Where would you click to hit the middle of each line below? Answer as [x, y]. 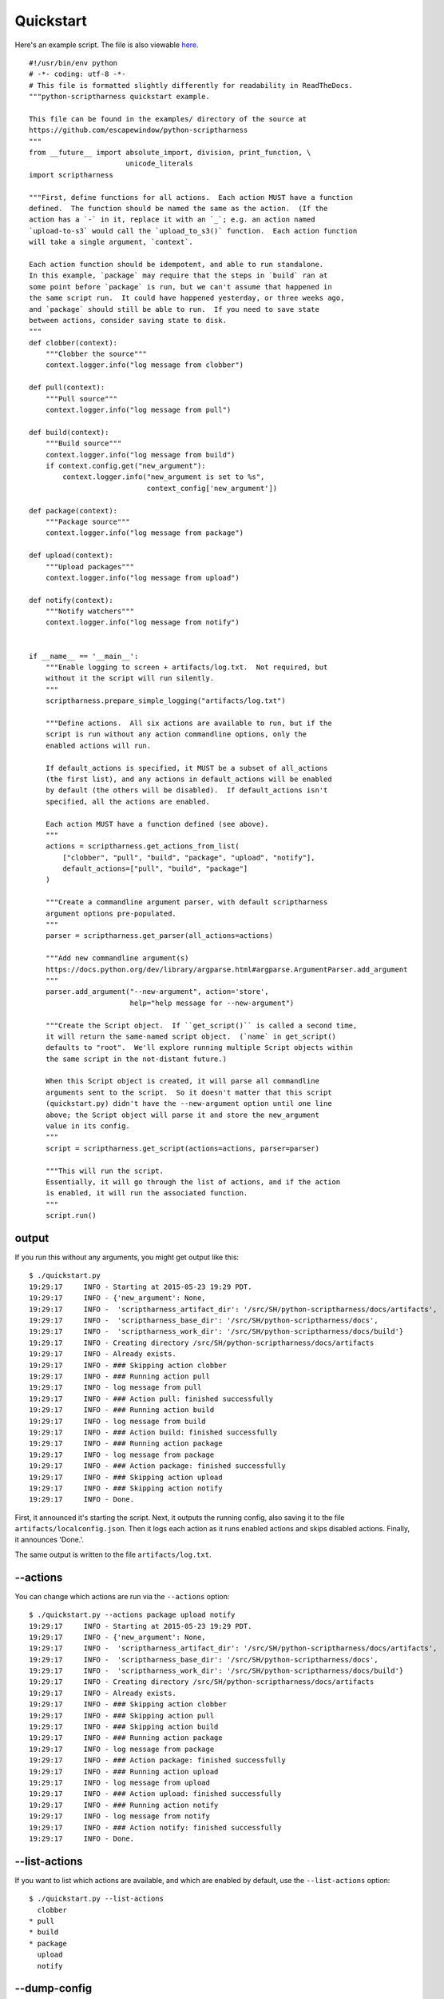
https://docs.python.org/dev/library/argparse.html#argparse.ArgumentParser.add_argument [226, 969]
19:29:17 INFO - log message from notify [120, 1816]
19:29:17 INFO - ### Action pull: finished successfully [151, 1399]
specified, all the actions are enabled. [128, 801]
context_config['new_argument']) [212, 488]
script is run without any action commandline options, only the [176, 734]
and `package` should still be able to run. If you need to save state [174, 309]
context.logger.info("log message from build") [140, 455]
